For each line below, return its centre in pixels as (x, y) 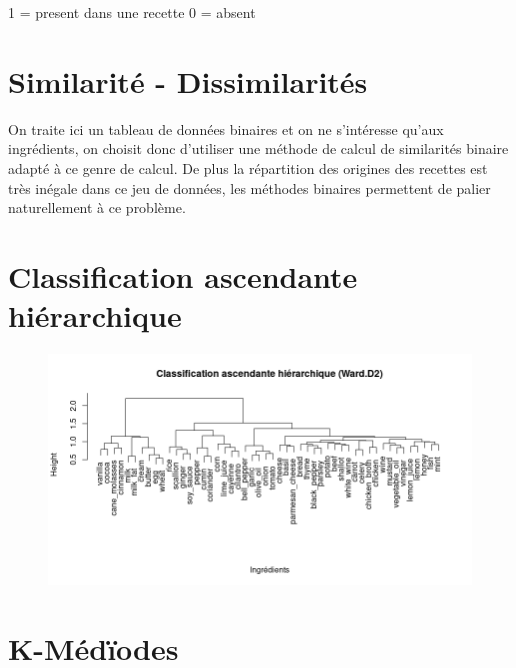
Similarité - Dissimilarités (188, 80)
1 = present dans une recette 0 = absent (132, 12)
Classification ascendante (183, 275)
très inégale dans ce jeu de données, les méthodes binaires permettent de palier (249, 187)
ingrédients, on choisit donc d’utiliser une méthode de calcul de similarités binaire (258, 148)
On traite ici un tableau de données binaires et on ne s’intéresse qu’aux (226, 128)
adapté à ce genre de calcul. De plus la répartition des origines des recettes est (248, 167)
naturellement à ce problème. (97, 207)
